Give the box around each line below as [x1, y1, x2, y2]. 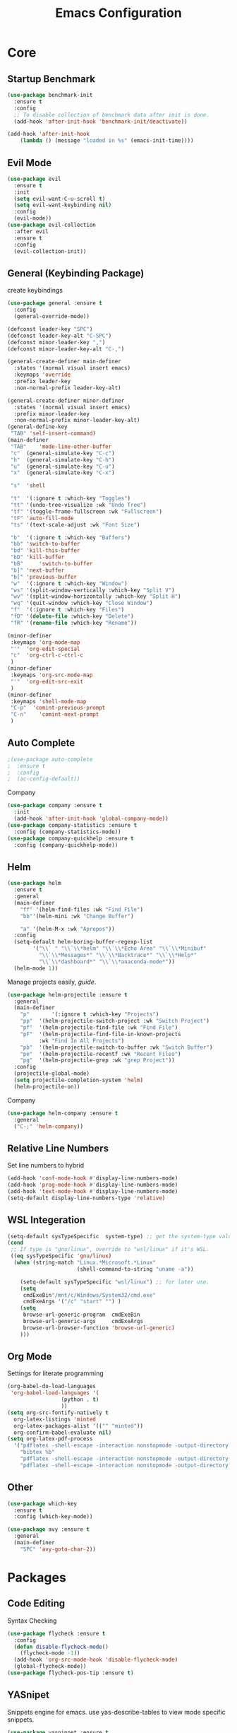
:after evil [13, 228, 49, 235]
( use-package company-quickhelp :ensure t [7, 835, 134, 842]
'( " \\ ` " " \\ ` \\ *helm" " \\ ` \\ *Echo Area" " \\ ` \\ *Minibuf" [32, 945, 207, 952]
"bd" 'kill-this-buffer [10, 547, 80, 554]
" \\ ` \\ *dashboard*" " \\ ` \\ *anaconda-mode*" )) [38, 958, 175, 965]
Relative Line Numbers [7, 1142, 109, 1154]
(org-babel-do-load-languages [7, 1383, 97, 1390]
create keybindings [7, 286, 63, 295]
